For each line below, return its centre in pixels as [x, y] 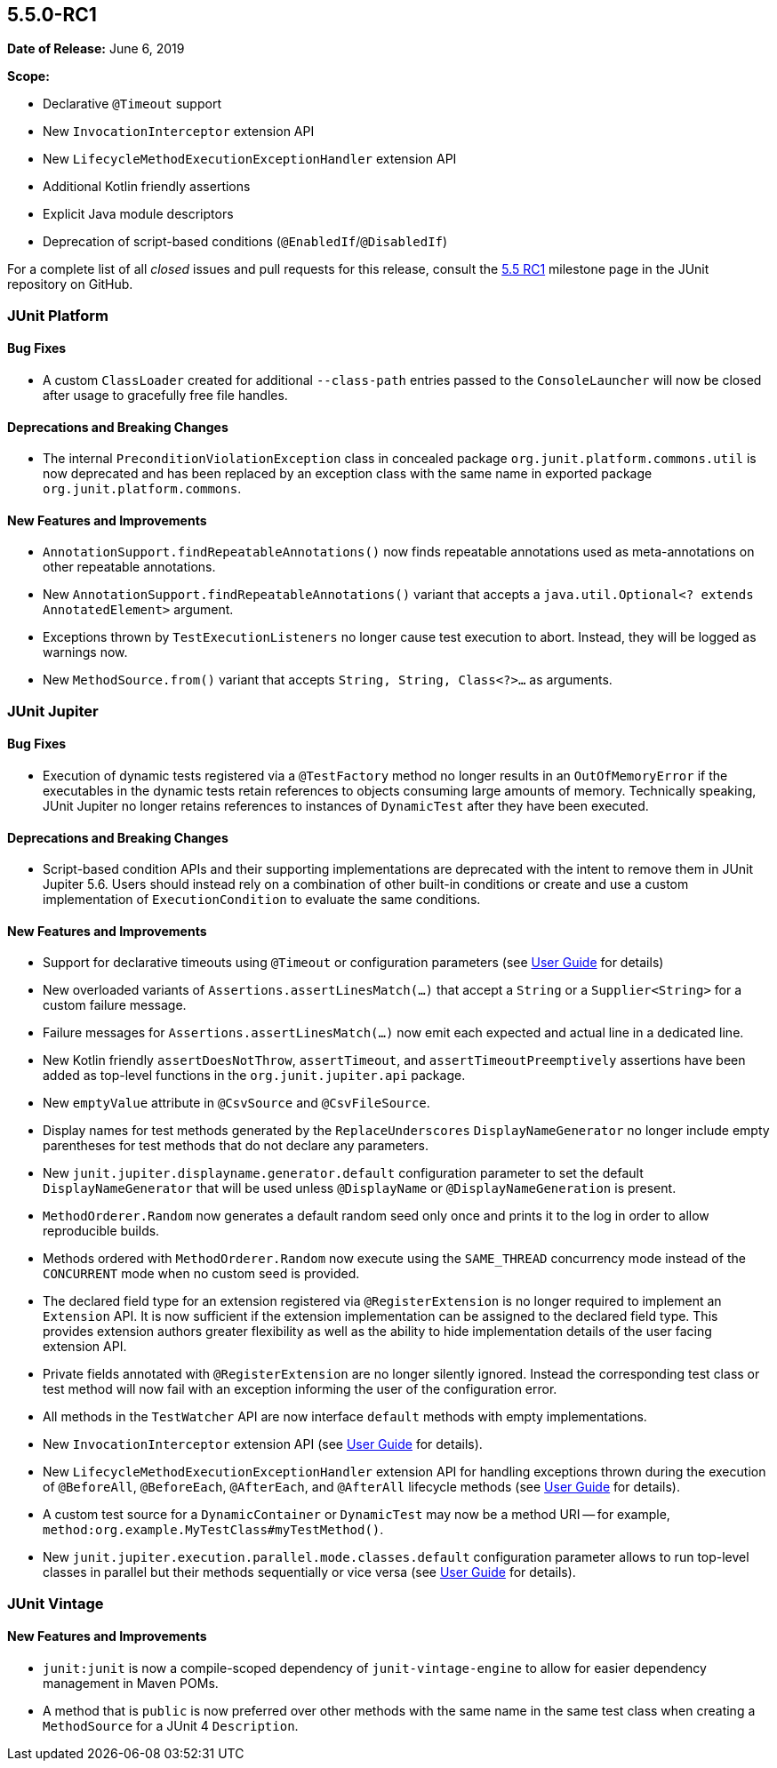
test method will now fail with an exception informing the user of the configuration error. [300, 1389]
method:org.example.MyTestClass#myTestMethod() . [213, 1530]
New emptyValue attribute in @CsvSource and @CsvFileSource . [236, 1103]
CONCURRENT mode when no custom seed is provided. [201, 1274]
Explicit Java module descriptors [138, 214]
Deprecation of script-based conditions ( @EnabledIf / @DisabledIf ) [245, 242]
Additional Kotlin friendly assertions [147, 187]
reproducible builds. [101, 1231]
